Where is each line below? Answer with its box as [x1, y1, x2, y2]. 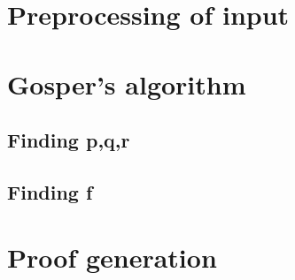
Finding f [7, 178, 93, 205]
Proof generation [7, 238, 217, 275]
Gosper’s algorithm [7, 65, 246, 102]
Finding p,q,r [7, 126, 130, 154]
